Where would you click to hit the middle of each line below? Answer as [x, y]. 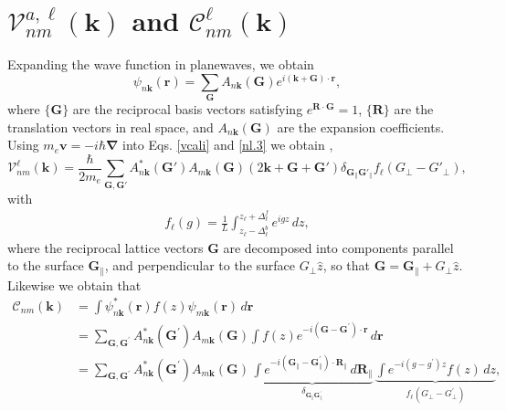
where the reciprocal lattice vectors [105, 247]
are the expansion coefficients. [361, 126]
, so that [347, 265]
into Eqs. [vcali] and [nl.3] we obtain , [228, 145]
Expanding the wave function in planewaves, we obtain [161, 64]
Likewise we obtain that [74, 285]
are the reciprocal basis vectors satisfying [188, 109]
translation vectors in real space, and [111, 126]
